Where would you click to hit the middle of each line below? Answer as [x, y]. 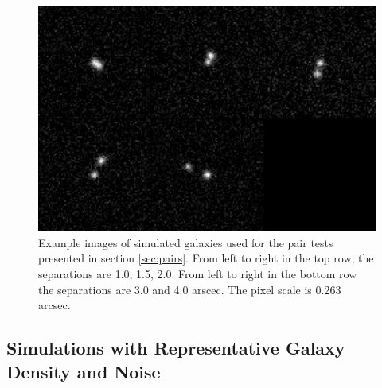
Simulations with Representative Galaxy [176, 348]
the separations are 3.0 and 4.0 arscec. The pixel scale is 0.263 [190, 289]
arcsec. [55, 305]
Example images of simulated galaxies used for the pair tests [186, 242]
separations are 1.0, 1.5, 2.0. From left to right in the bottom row [198, 274]
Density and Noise [84, 371]
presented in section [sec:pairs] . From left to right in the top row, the [206, 258]
